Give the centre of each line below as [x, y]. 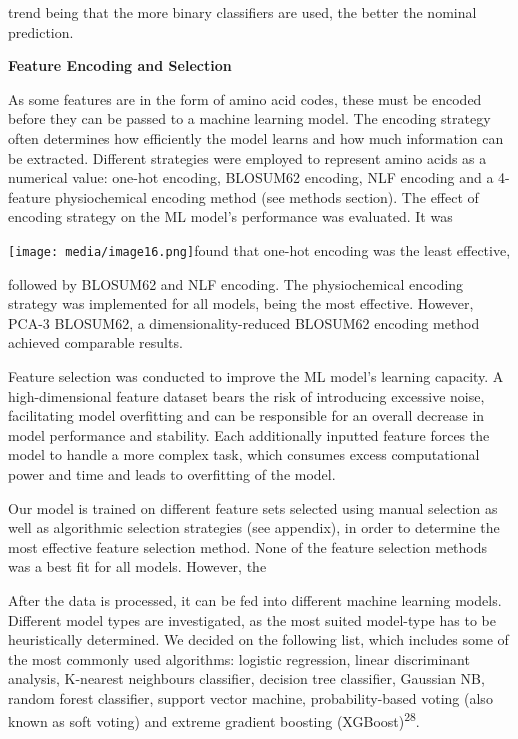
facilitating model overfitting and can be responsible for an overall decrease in [246, 415]
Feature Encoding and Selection [120, 65]
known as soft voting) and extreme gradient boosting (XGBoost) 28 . [214, 720]
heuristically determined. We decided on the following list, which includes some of [258, 639]
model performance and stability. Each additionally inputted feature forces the [249, 434]
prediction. [41, 31]
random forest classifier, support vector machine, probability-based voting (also [250, 697]
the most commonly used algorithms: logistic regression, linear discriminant [239, 658]
